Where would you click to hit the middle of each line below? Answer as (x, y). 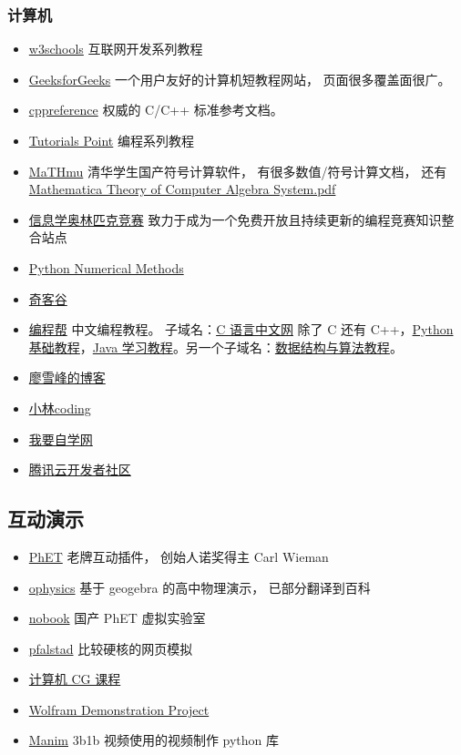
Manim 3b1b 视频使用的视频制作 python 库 (154, 740)
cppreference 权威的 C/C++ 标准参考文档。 (156, 110)
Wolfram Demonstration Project (119, 709)
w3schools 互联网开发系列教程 (116, 49)
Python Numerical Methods (106, 267)
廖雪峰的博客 (67, 377)
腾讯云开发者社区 (80, 469)
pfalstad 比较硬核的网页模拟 (111, 648)
